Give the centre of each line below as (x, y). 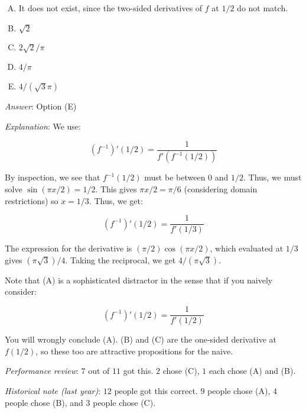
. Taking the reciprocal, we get (121, 259)
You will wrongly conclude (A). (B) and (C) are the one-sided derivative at (141, 339)
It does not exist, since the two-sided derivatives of (110, 8)
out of (99, 371)
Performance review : (42, 371)
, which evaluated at (247, 248)
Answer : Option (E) (41, 106)
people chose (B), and (44, 402)
